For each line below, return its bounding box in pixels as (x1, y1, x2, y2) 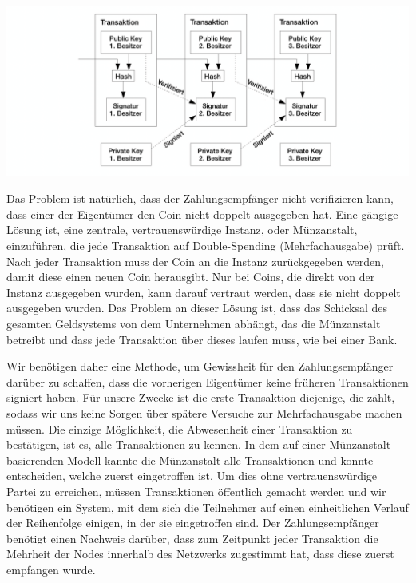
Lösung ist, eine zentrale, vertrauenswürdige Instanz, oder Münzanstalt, (6, 221, 358, 238)
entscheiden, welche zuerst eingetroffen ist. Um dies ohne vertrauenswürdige (6, 467, 378, 484)
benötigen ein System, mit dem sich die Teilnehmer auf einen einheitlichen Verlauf (6, 498, 409, 515)
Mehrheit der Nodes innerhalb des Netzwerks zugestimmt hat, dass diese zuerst (6, 545, 394, 562)
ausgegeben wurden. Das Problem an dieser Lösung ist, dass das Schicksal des (6, 299, 388, 316)
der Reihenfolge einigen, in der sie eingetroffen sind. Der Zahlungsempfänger (6, 514, 379, 531)
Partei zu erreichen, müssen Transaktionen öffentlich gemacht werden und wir (6, 482, 386, 499)
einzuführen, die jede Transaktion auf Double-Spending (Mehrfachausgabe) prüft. (6, 237, 405, 253)
